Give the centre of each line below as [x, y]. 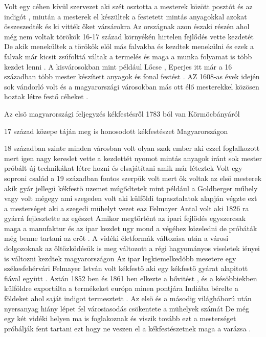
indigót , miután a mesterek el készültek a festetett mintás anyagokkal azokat [126, 16]
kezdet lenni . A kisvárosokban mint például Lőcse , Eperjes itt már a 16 [118, 66]
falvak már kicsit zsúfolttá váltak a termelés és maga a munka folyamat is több [128, 56]
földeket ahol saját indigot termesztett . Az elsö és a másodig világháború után [128, 298]
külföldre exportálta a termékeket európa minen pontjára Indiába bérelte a [121, 288]
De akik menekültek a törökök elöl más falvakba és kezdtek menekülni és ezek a [129, 46]
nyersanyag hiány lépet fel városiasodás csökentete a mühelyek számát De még [127, 308]
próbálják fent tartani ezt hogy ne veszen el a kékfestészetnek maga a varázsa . [128, 328]
